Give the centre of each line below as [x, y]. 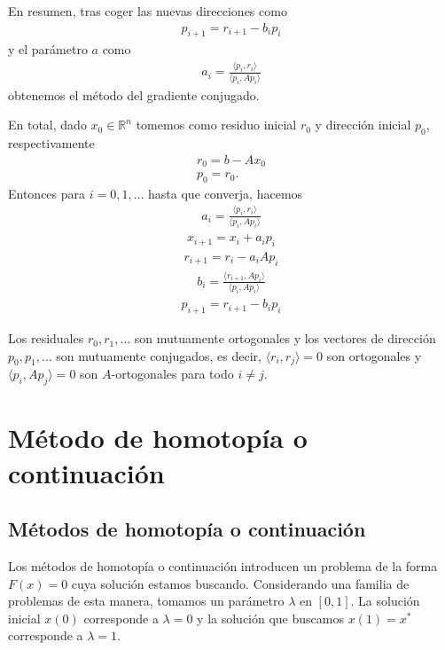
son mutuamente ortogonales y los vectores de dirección [285, 338]
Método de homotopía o [158, 438]
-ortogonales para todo [172, 374]
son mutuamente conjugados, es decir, [159, 355]
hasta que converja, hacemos [226, 193]
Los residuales [46, 338]
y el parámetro [48, 49]
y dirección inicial [363, 125]
